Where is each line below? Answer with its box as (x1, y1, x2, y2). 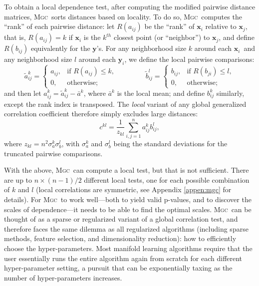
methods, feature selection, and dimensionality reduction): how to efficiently (4, 233, 237, 244)
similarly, (216, 87, 245, 98)
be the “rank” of (144, 21, 195, 31)
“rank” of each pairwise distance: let (4, 21, 115, 31)
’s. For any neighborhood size (96, 43, 187, 53)
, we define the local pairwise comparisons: (124, 54, 255, 64)
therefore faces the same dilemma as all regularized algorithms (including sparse (4, 223, 249, 234)
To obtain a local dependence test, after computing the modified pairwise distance (4, 1, 256, 11)
